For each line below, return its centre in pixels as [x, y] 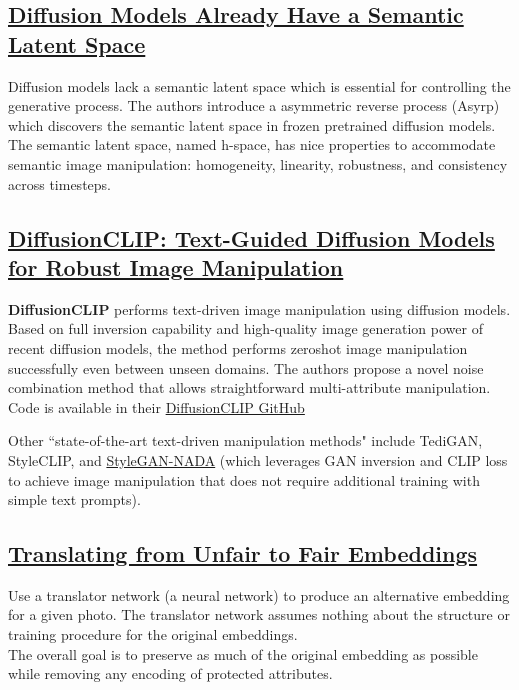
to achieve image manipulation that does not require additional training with [244, 479]
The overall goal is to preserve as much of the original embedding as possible [243, 653]
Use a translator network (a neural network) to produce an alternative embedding [259, 594]
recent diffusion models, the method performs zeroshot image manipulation [238, 347]
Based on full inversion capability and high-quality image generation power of [245, 328]
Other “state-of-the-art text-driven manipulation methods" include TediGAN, [245, 440]
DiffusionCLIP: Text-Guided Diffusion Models [251, 237]
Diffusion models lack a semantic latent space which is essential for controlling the [259, 85]
